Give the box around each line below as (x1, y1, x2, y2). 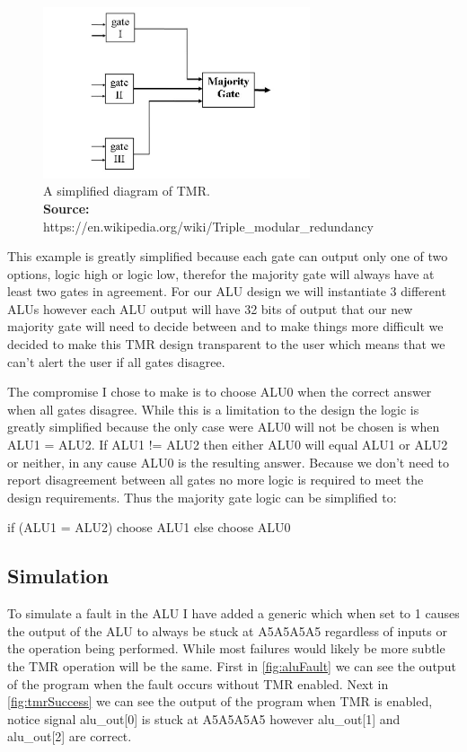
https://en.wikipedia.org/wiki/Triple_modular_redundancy (43, 216, 374, 235)
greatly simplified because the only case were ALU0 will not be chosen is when (7, 417, 440, 436)
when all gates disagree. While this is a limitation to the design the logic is (7, 399, 419, 418)
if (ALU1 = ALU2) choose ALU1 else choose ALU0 (7, 518, 291, 537)
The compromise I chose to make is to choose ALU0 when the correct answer (7, 382, 432, 401)
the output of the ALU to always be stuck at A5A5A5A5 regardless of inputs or (7, 621, 447, 640)
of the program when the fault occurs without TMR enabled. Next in (7, 674, 389, 693)
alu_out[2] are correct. (7, 727, 132, 746)
